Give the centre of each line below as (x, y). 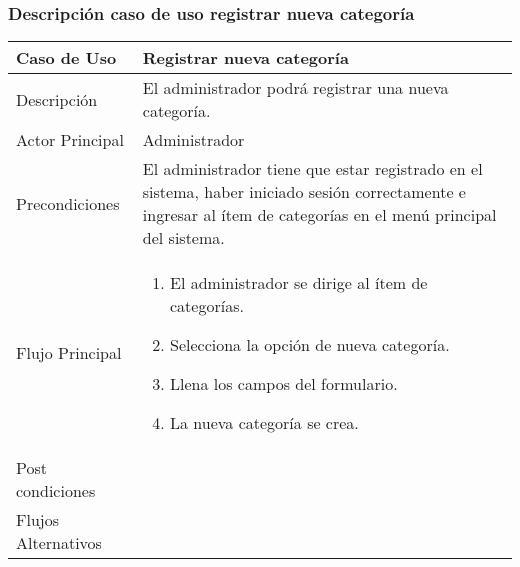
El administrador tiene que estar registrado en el (312, 169)
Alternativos (59, 543)
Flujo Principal (69, 353)
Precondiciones (68, 203)
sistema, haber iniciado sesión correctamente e (304, 192)
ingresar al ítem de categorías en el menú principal (319, 215)
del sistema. (183, 238)
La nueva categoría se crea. (264, 423)
